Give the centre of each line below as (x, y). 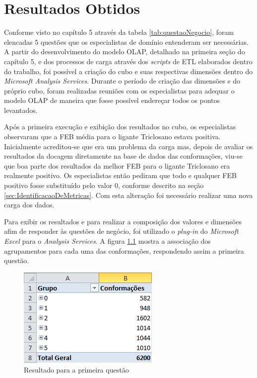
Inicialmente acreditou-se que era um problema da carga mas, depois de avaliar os (128, 146)
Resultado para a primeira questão (76, 370)
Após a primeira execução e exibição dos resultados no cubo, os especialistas (120, 127)
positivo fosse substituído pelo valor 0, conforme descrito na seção (104, 185)
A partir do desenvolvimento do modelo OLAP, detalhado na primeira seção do (125, 51)
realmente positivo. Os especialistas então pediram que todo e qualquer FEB (120, 175)
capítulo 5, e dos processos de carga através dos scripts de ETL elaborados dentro (128, 61)
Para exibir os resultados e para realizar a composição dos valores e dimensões (123, 221)
